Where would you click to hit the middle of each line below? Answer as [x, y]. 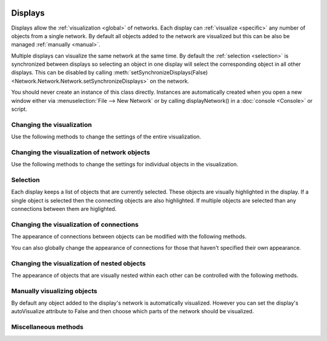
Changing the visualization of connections [75, 225]
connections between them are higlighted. [64, 209]
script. [19, 109]
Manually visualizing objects [54, 291]
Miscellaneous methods [48, 327]
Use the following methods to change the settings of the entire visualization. [106, 137]
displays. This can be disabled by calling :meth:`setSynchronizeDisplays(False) [110, 73]
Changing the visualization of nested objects [78, 263]
